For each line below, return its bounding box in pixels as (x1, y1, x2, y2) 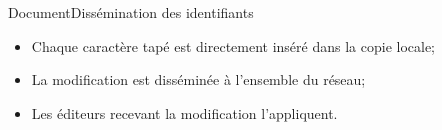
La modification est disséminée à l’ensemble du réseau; (31, 69, 366, 90)
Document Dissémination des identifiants (8, 2, 254, 22)
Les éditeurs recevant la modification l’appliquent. (31, 102, 338, 123)
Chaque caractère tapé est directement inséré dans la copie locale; (31, 35, 436, 56)
